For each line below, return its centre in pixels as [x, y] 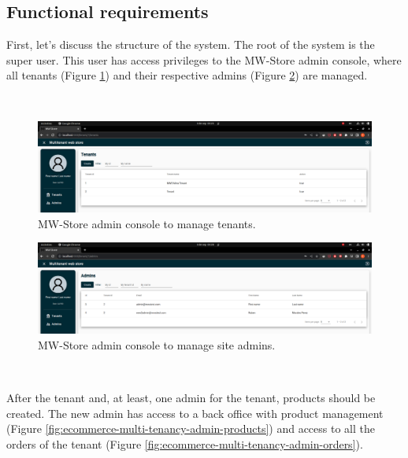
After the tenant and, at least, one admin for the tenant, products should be [191, 398]
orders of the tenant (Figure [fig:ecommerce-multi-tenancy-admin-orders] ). [185, 444]
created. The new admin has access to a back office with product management [195, 413]
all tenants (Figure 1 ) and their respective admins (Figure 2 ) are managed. [187, 75]
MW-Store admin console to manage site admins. [157, 345]
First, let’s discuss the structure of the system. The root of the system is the [191, 44]
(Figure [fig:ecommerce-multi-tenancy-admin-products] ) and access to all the [191, 428]
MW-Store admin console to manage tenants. [147, 223]
